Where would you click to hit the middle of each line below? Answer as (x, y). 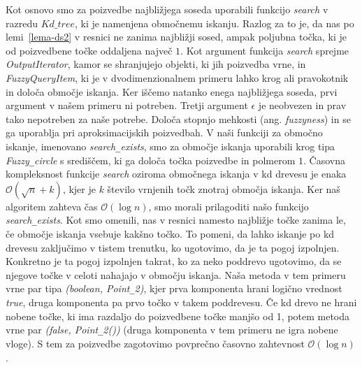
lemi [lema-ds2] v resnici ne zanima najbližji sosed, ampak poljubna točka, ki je (176, 37)
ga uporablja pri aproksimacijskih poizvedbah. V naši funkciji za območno (164, 132)
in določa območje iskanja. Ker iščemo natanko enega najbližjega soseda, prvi (172, 91)
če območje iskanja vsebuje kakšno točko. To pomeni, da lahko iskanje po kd (170, 234)
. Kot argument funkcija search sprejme (265, 50)
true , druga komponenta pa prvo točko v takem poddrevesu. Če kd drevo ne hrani (181, 302)
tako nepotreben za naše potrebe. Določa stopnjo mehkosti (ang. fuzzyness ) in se (178, 118)
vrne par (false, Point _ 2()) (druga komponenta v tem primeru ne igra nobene (172, 330)
